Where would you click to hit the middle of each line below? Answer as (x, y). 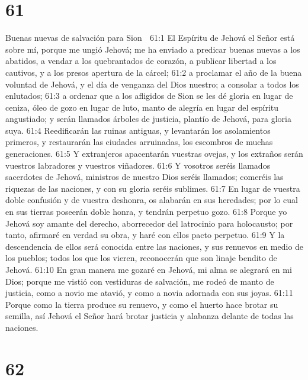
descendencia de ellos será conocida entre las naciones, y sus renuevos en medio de (155, 246)
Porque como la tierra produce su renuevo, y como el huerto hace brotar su (142, 304)
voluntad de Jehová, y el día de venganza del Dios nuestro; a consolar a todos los (152, 84)
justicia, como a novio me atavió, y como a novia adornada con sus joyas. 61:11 (149, 293)
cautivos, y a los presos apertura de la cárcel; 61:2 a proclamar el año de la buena (154, 72)
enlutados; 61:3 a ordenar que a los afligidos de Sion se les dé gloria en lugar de (149, 96)
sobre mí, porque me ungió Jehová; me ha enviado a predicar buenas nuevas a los (153, 49)
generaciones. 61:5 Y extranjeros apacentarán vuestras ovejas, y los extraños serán (154, 154)
